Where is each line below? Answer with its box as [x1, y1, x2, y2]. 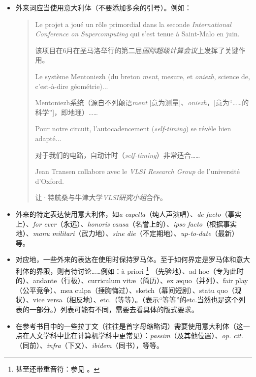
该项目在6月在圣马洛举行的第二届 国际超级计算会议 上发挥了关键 [35, 45, 239, 55]
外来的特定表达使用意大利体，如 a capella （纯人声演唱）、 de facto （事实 [15, 208, 242, 219]
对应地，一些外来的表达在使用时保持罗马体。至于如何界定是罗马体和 [15, 254, 236, 264]
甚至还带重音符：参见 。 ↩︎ [15, 364, 100, 374]
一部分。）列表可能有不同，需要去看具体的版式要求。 [29, 304, 198, 314]
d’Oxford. [35, 175, 64, 186]
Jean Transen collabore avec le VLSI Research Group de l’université [35, 166, 240, 176]
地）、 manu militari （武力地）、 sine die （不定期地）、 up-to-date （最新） [15, 228, 239, 238]
